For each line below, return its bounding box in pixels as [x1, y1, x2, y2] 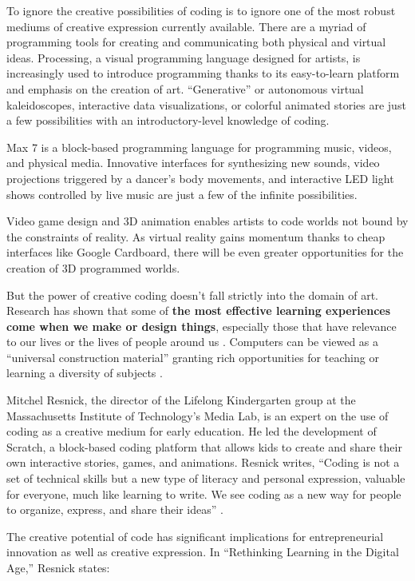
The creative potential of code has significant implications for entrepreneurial [6, 527, 384, 544]
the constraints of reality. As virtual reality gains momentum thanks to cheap [6, 228, 385, 245]
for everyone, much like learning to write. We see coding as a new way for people [6, 485, 401, 502]
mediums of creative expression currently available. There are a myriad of [6, 18, 366, 34]
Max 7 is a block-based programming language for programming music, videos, [6, 138, 392, 155]
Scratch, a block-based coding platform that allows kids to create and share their [6, 438, 402, 455]
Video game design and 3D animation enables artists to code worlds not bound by [6, 213, 409, 229]
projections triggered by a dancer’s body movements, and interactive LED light [6, 169, 394, 186]
